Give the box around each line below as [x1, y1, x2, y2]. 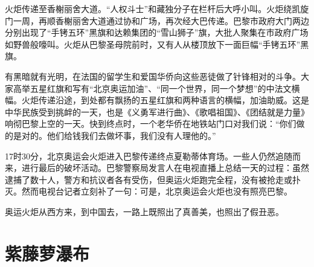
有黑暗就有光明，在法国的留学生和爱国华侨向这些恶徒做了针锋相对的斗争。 [5, 69, 301, 82]
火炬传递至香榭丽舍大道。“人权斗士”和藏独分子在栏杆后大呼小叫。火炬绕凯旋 [5, 2, 309, 14]
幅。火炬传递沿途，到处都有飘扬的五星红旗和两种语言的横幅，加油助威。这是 [5, 94, 309, 106]
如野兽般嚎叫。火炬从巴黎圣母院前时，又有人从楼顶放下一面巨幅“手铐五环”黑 [5, 37, 309, 50]
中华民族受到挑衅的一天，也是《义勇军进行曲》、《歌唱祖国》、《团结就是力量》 [5, 105, 309, 118]
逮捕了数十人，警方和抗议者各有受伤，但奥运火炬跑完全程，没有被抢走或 [5, 173, 292, 185]
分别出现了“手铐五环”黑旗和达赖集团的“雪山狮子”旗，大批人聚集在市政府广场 [5, 26, 309, 39]
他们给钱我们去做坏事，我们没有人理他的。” [46, 129, 216, 141]
